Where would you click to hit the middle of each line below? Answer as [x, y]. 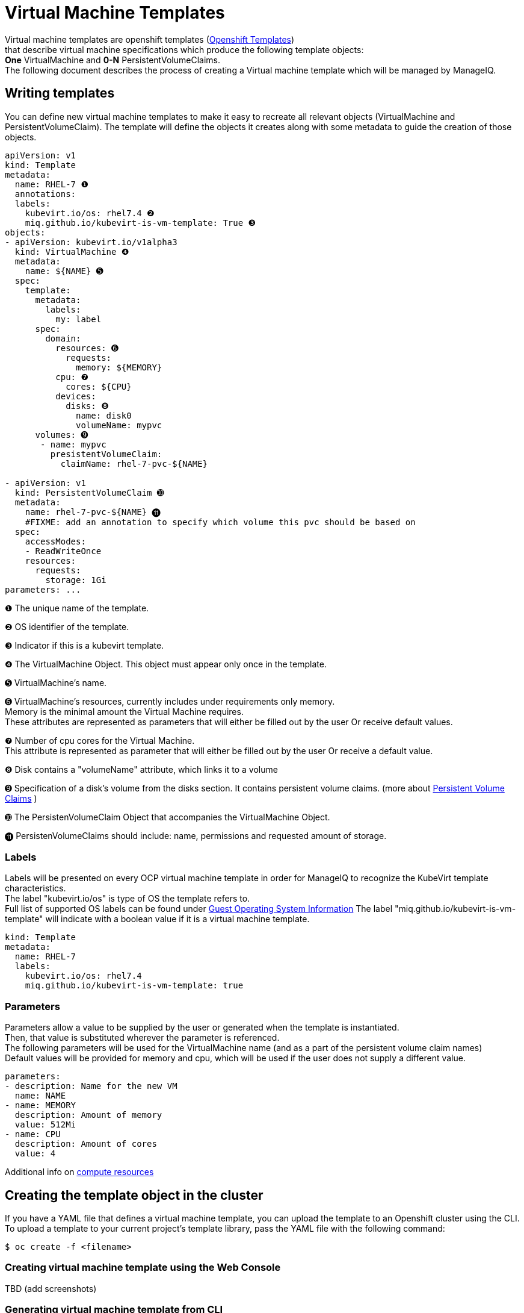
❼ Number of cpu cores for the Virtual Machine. [100, 740]
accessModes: [55, 541]
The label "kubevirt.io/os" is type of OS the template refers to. [128, 899]
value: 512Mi [45, 1125]
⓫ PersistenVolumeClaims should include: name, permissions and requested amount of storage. [196, 835]
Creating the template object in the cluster [134, 1195]
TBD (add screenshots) [51, 1288]
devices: [76, 396]
